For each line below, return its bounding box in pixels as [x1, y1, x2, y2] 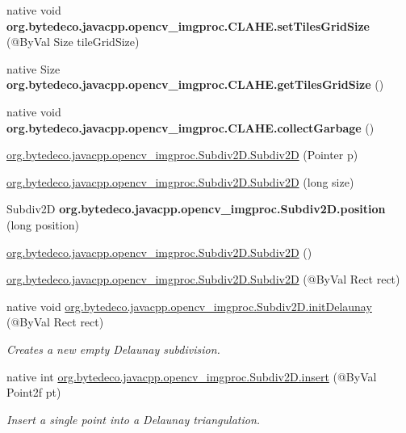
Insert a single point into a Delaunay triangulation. [6, 410, 261, 427]
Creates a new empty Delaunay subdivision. [6, 340, 220, 357]
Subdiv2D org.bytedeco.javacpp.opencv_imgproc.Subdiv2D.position [6, 200, 386, 217]
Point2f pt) [6, 384, 61, 401]
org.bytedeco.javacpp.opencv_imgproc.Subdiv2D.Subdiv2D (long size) [6, 173, 354, 190]
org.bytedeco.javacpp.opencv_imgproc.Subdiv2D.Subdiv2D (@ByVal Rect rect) [6, 271, 400, 288]
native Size [6, 60, 61, 77]
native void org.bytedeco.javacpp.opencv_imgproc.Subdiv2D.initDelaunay [6, 297, 372, 314]
